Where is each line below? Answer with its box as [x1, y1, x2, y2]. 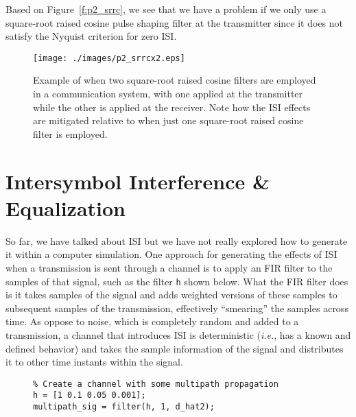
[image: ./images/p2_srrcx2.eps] [33, 53, 185, 63]
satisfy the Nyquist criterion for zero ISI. [5, 29, 177, 43]
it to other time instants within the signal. [5, 355, 183, 369]
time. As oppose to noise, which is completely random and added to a [5, 314, 299, 329]
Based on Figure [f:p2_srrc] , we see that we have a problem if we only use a [5, 2, 327, 16]
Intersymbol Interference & [5, 167, 270, 195]
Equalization [5, 193, 126, 222]
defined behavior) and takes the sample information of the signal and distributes [5, 341, 344, 355]
